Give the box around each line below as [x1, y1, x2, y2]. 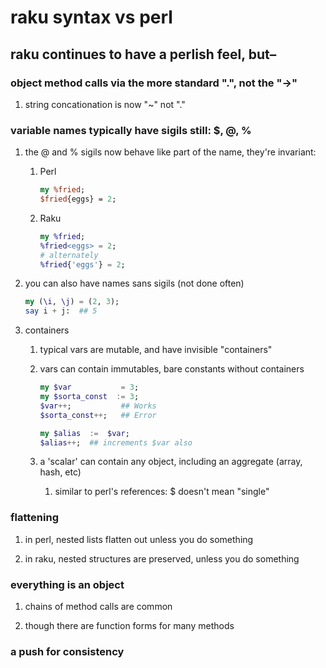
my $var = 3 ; [39, 382, 140, 393]
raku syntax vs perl [10, 6, 173, 29]
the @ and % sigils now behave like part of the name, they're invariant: [24, 146, 317, 158]
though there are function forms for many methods [24, 620, 235, 632]
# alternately [39, 250, 99, 260]
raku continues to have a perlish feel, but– [10, 46, 277, 63]
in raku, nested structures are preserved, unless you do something [24, 552, 300, 565]
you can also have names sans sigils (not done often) [24, 277, 245, 290]
